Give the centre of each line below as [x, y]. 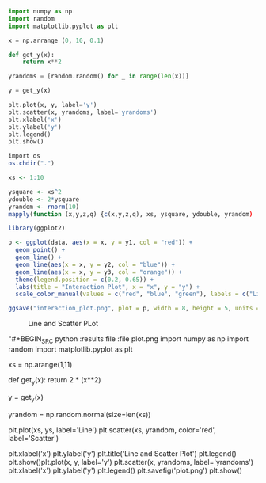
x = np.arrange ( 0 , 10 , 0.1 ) [56, 40]
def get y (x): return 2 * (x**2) [55, 380]
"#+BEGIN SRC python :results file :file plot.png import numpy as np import [129, 340]
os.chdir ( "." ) [32, 164]
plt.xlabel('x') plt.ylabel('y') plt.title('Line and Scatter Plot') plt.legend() [123, 453]
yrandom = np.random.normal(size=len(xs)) [80, 414]
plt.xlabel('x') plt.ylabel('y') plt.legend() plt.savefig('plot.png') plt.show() [125, 470]
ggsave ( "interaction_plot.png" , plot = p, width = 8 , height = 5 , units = [134, 309]
